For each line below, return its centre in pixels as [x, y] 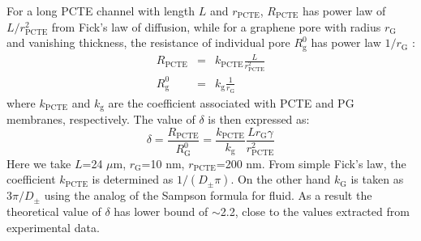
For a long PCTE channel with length [101, 11]
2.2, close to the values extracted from [315, 211]
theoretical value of [54, 211]
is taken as [377, 179]
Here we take [39, 163]
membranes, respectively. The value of [101, 119]
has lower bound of [161, 211]
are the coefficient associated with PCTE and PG [231, 102]
